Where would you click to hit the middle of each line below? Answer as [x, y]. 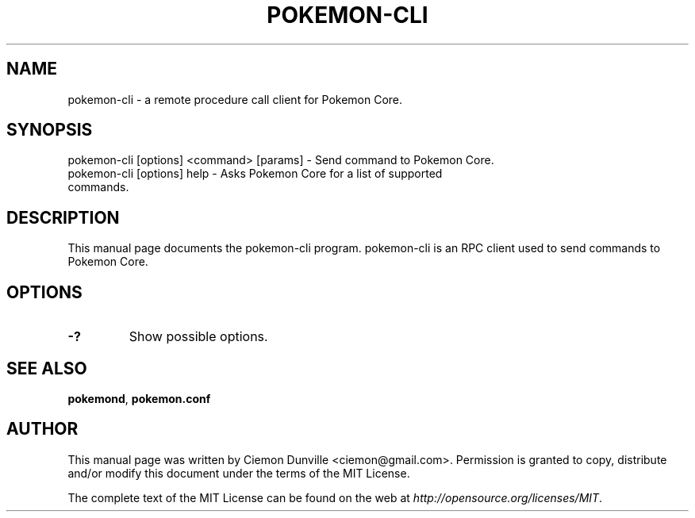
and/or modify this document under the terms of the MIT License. [239, 473]
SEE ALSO [47, 368]
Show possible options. [198, 337]
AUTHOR [42, 429]
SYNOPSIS [50, 130]
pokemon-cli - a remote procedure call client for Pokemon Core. [235, 99]
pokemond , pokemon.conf [139, 398]
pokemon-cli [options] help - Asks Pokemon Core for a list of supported [255, 174]
